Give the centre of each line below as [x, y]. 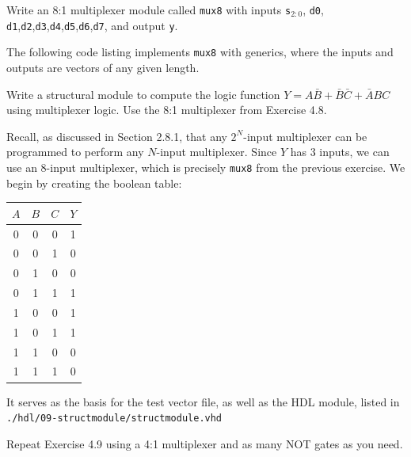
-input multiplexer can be [305, 136]
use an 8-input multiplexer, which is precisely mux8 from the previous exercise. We [206, 167]
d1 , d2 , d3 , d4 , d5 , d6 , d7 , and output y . [92, 25]
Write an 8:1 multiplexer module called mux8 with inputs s [149, 10]
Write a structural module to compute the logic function [143, 94]
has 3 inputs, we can [340, 152]
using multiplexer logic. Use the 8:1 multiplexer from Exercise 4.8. [167, 110]
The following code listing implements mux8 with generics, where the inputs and [200, 52]
